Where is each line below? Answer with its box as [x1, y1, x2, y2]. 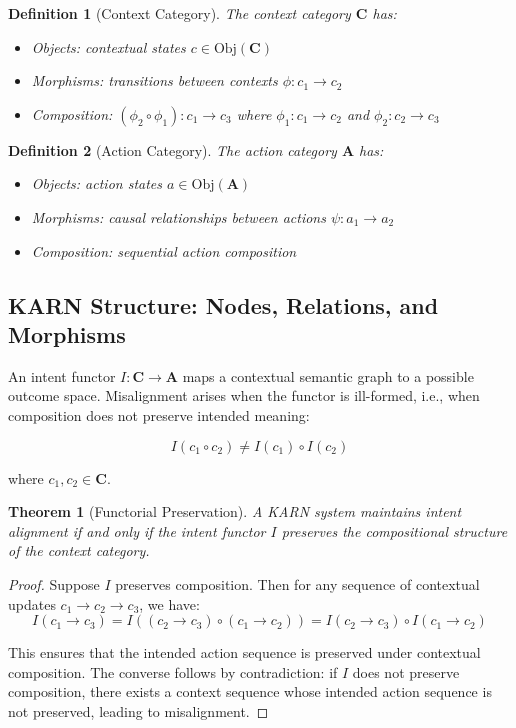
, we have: [139, 593, 200, 614]
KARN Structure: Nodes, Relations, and [8, 289, 439, 320]
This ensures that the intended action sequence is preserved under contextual [8, 642, 481, 663]
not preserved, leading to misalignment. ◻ [8, 700, 269, 721]
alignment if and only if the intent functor [8, 520, 266, 541]
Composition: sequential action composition [31, 240, 297, 261]
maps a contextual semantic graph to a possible [182, 365, 474, 386]
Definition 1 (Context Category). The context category [8, 3, 351, 23]
